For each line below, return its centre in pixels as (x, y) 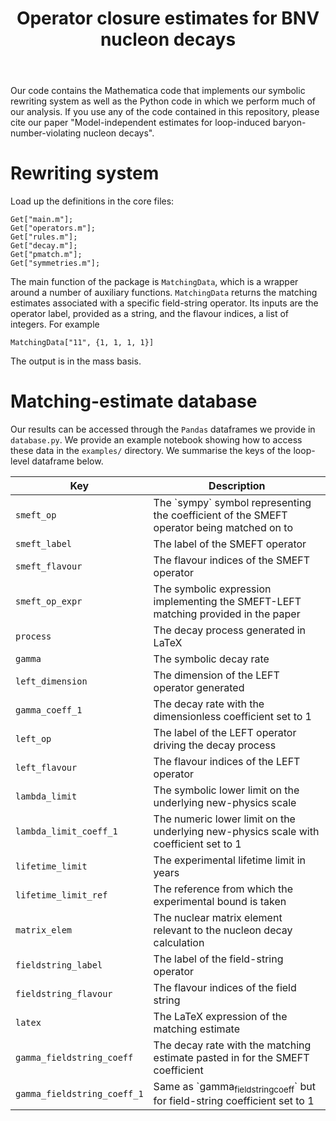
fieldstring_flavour (64, 994)
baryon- (289, 123)
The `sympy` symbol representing (232, 503)
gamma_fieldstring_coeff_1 (79, 1093)
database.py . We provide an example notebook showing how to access (156, 440)
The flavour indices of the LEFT (227, 762)
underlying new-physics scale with (236, 832)
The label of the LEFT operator (225, 733)
